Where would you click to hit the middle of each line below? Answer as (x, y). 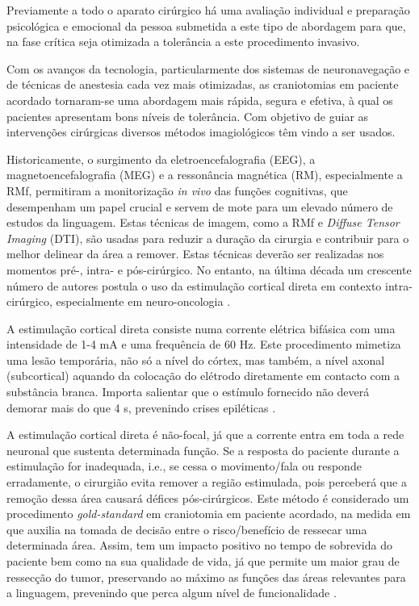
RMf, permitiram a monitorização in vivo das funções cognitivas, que (177, 190)
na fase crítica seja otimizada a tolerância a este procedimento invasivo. (183, 42)
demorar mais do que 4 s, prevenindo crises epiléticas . (141, 407)
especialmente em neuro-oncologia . (143, 301)
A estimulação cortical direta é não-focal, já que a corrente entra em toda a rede (205, 435)
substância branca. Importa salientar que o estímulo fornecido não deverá (188, 392)
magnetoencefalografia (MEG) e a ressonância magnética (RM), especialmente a (205, 175)
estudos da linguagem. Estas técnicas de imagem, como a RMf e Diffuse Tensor (203, 222)
